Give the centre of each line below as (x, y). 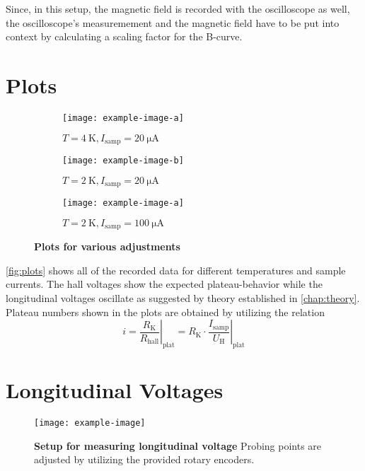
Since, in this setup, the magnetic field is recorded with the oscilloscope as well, (178, 8)
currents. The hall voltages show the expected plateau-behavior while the (164, 284)
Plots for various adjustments (107, 246)
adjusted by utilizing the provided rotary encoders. (144, 459)
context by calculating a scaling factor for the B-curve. (124, 36)
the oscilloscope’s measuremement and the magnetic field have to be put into (173, 22)
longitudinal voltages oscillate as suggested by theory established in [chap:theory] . (183, 298)
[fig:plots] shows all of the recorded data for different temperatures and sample (176, 270)
